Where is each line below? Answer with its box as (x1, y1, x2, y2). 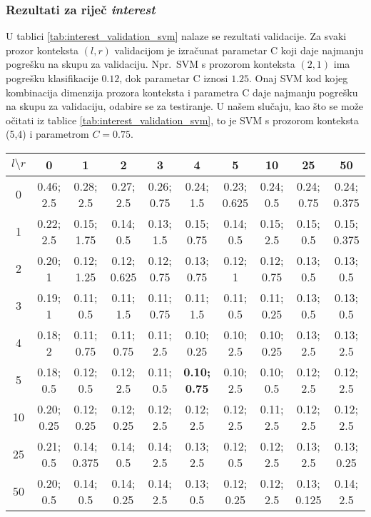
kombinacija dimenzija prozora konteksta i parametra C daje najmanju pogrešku (6, 84, 358, 99)
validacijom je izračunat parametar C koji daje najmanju (114, 42, 364, 57)
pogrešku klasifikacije (6, 71, 98, 85)
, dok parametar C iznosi (119, 71, 228, 85)
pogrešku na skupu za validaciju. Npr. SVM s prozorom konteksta (6, 56, 295, 71)
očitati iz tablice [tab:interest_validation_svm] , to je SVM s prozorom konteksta (6, 112, 359, 127)
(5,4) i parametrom (6, 126, 89, 141)
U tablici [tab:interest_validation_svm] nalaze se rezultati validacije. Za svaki (6, 29, 347, 44)
